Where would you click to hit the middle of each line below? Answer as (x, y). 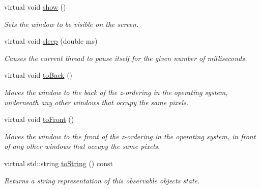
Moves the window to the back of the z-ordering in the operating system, (116, 92)
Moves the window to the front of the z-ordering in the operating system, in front (130, 136)
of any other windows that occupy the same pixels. (82, 146)
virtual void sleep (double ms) (51, 41)
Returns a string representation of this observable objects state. (102, 180)
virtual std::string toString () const (59, 163)
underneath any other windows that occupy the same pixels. (96, 102)
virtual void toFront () (39, 119)
